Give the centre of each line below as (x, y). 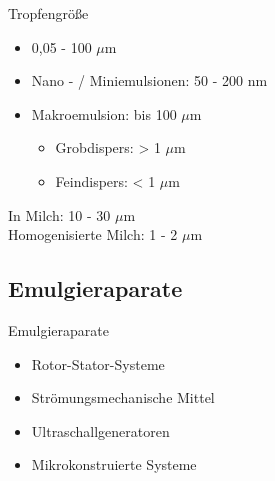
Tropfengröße (48, 13)
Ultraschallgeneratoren (100, 430)
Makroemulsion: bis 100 (104, 113)
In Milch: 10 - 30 (59, 214)
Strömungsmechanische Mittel (123, 397)
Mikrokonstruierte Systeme (114, 464)
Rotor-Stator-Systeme (98, 363)
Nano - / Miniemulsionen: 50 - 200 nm (149, 80)
